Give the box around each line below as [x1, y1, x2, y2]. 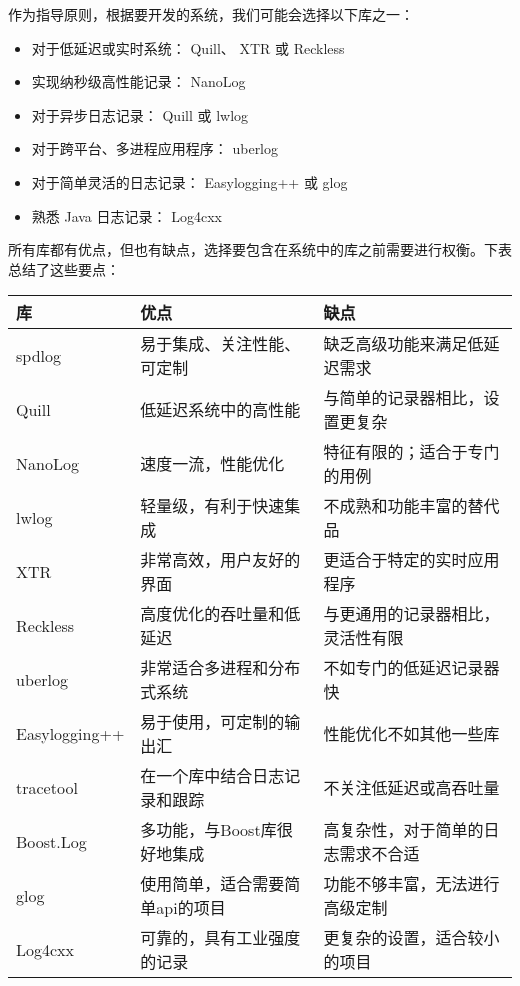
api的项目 [156, 896, 226, 920]
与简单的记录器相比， [323, 386, 484, 410]
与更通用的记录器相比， [323, 602, 500, 626]
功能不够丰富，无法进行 [323, 872, 500, 896]
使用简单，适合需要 [140, 872, 285, 896]
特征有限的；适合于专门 [323, 440, 500, 464]
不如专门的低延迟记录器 [323, 656, 500, 680]
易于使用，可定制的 [140, 710, 285, 734]
